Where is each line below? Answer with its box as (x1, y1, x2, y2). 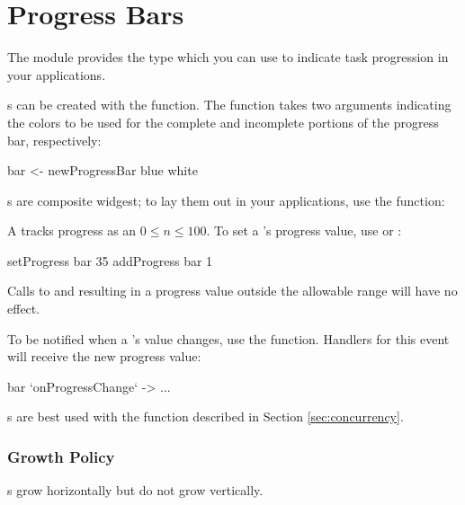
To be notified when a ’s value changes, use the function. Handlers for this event (7, 329, 450, 348)
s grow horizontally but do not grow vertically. (7, 481, 264, 500)
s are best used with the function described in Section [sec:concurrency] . (7, 407, 404, 426)
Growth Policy (7, 445, 115, 467)
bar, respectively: (7, 130, 102, 149)
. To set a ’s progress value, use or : (206, 221, 402, 240)
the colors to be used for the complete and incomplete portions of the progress (7, 112, 439, 131)
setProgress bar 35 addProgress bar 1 (7, 251, 213, 270)
